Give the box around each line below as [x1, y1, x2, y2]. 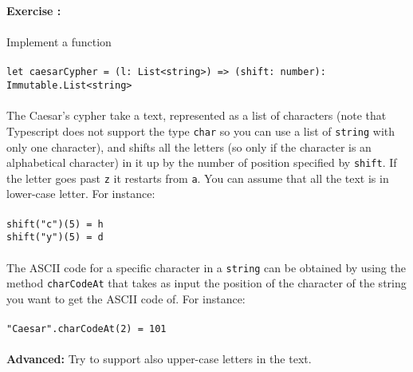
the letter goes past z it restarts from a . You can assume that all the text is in [6, 169, 389, 186]
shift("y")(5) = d [6, 232, 104, 243]
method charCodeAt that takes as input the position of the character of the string [6, 275, 407, 291]
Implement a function [6, 34, 112, 50]
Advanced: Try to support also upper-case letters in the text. [6, 350, 312, 367]
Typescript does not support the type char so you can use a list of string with [6, 122, 395, 139]
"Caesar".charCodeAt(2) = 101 [6, 323, 167, 335]
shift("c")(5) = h [6, 218, 104, 230]
